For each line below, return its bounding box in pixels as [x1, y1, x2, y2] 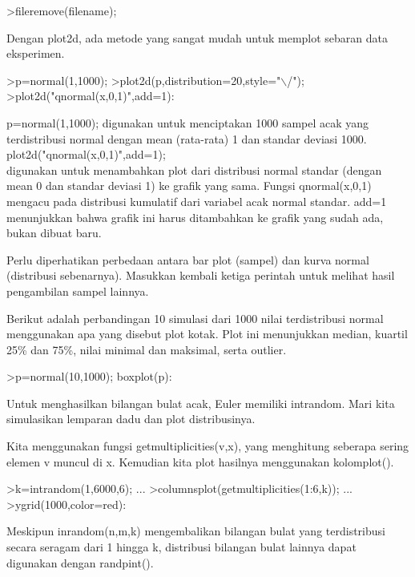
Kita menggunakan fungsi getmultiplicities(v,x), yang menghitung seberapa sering [6, 438, 409, 454]
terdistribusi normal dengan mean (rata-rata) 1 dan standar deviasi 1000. [6, 130, 367, 147]
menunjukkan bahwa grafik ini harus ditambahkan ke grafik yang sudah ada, [6, 208, 384, 225]
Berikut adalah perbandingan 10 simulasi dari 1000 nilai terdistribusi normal [6, 309, 384, 326]
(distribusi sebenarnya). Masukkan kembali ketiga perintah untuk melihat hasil [6, 267, 395, 284]
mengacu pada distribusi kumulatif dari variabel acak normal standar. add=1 [6, 192, 387, 209]
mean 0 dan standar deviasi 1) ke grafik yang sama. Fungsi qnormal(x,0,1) [6, 177, 372, 194]
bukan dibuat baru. [6, 224, 102, 241]
